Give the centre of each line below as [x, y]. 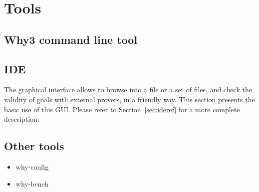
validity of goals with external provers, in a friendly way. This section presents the [129, 99]
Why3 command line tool [71, 39]
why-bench [32, 183]
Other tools [34, 146]
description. [22, 119]
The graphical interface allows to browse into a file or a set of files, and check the [128, 90]
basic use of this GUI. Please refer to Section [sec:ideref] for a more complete [122, 109]
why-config [32, 166]
